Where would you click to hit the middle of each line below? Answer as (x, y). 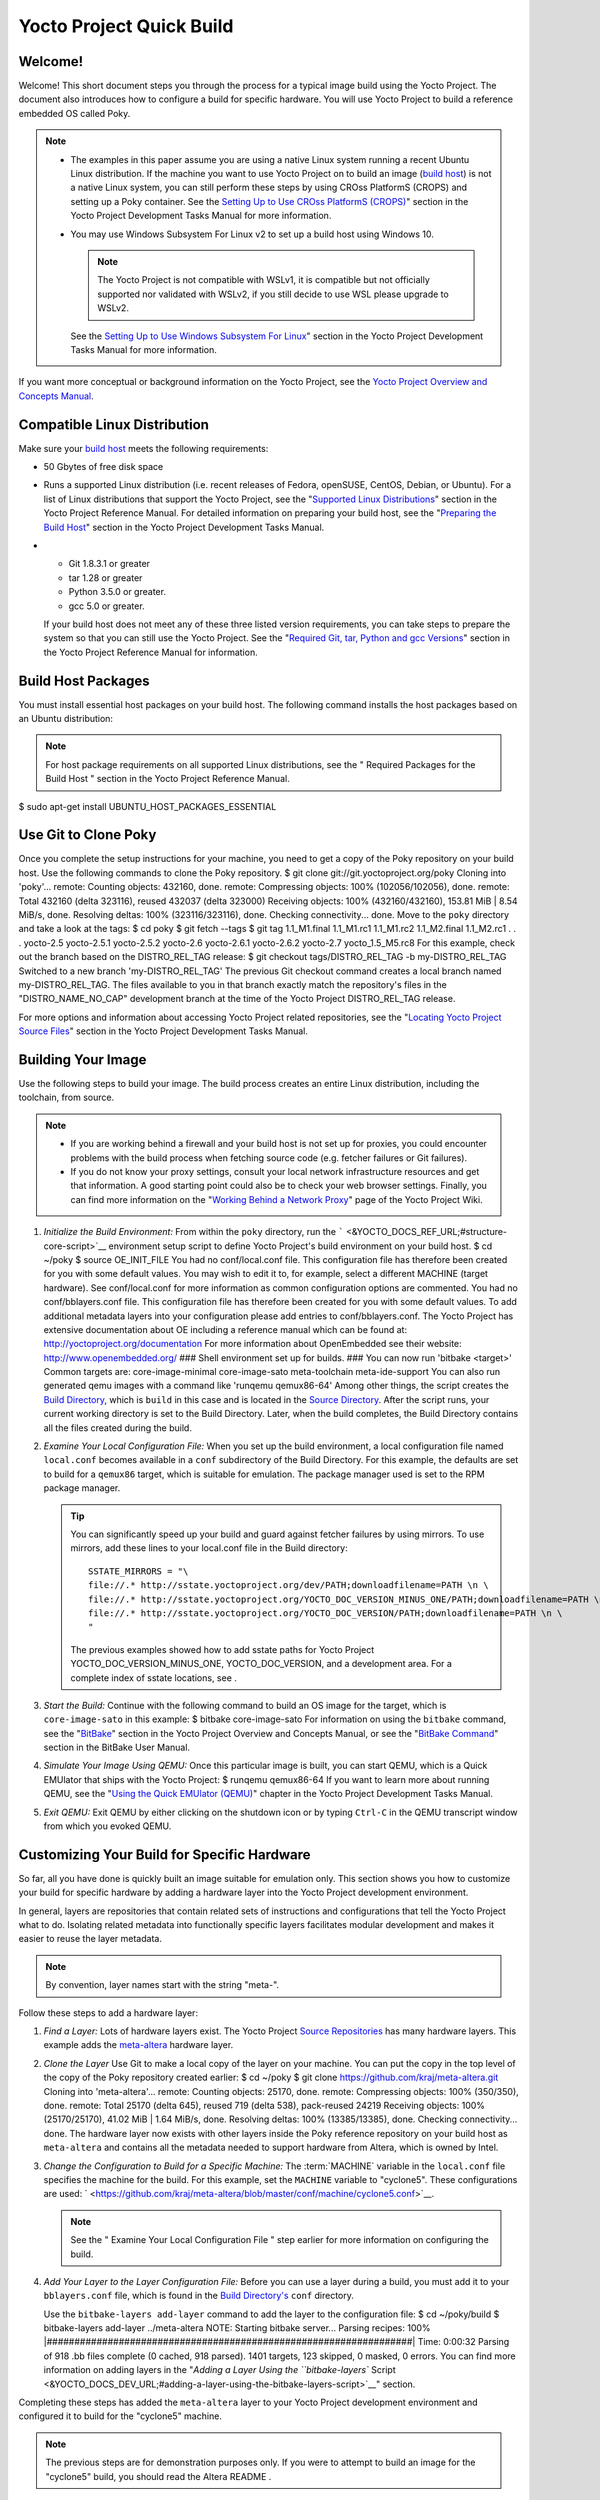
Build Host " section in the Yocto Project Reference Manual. (167, 779)
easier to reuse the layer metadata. (90, 1939)
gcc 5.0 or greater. (106, 606)
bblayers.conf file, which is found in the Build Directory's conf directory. (199, 2296)
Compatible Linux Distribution (114, 424)
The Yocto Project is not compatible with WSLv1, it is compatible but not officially (263, 280)
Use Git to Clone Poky (87, 835)
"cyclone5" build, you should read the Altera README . (158, 2476)
